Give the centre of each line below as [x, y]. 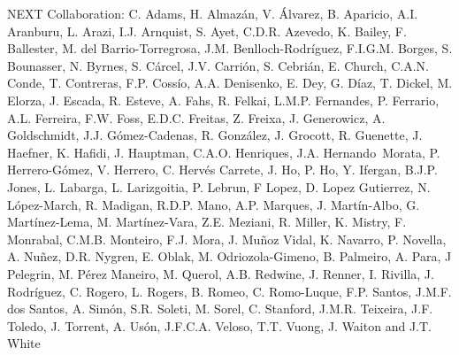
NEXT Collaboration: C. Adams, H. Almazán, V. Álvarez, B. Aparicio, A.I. [213, 13]
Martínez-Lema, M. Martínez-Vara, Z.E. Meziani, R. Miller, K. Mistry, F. [207, 222]
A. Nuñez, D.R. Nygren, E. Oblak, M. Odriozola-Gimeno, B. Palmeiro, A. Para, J [229, 256]
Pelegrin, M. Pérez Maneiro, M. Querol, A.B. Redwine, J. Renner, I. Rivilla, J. [221, 273]
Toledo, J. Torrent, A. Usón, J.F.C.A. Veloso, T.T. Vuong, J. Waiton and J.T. [219, 325]
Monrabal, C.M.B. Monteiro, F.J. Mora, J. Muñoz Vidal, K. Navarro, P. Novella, [227, 239]
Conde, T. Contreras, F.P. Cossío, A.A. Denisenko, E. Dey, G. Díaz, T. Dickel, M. [230, 83]
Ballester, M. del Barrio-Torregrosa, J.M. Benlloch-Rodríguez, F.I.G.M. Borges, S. [230, 48]
